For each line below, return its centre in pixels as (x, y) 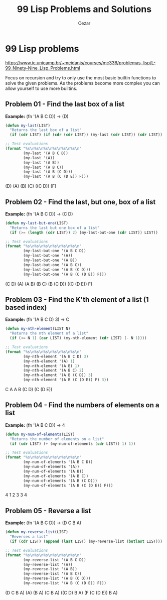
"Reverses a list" (29, 537)
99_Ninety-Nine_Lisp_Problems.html (43, 68)
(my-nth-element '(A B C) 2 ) (54, 371)
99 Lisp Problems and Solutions (84, 9)
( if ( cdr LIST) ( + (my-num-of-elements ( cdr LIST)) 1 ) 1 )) (73, 444)
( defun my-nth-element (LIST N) (38, 329)
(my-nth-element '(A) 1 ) (49, 361)
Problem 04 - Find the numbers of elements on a (82, 405)
